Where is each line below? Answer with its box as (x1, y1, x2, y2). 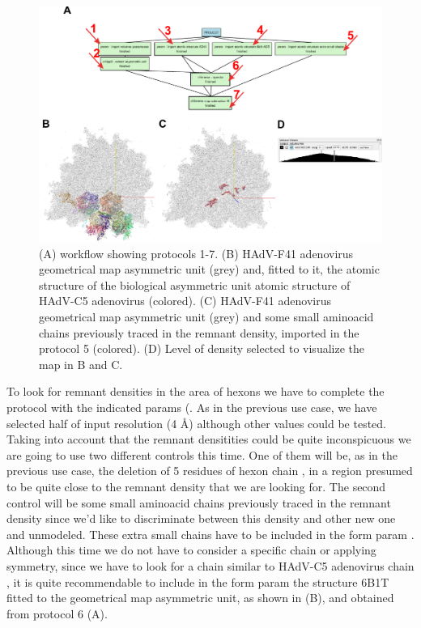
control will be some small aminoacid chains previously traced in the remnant (6, 494, 391, 511)
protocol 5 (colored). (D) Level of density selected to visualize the (39, 340, 364, 357)
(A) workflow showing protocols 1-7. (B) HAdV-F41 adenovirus (39, 244, 354, 261)
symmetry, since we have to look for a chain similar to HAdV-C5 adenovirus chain (6, 557, 415, 574)
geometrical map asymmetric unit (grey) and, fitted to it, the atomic (39, 261, 380, 278)
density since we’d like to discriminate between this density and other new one (6, 510, 396, 527)
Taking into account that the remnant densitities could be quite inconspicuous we (6, 431, 411, 448)
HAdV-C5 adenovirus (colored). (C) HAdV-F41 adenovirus (39, 292, 331, 309)
